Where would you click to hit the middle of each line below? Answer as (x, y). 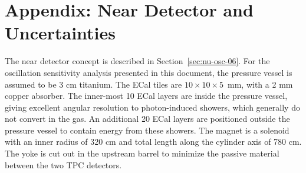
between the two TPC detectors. (63, 164)
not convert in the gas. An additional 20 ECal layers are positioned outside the (147, 119)
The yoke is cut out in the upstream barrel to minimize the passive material (142, 153)
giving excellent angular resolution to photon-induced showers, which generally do (152, 107)
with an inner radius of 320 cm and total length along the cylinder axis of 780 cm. (153, 142)
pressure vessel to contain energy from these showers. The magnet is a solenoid (147, 130)
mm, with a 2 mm (260, 84)
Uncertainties (60, 33)
